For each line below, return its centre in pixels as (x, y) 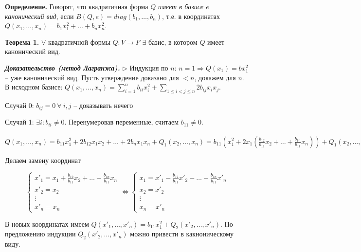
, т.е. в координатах (191, 16)
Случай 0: (19, 105)
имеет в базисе (181, 6)
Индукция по (149, 67)
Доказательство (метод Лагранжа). (63, 67)
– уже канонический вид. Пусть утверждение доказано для (92, 77)
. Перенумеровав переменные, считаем (121, 122)
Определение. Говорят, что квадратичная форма (77, 6)
